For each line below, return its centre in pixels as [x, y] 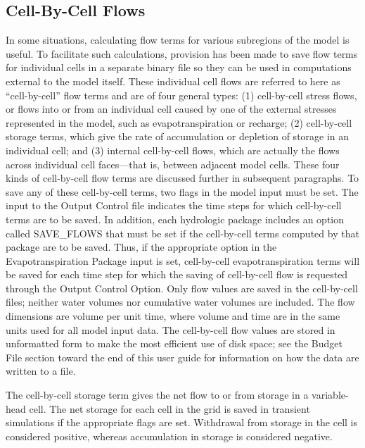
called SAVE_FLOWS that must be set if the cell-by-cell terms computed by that [182, 233]
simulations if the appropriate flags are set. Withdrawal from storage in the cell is [182, 422]
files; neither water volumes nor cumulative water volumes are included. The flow [180, 302]
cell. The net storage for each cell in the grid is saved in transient [169, 408]
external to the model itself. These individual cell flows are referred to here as [173, 81]
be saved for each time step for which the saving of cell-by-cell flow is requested [177, 274]
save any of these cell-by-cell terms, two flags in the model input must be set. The [182, 191]
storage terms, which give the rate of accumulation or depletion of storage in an [178, 136]
